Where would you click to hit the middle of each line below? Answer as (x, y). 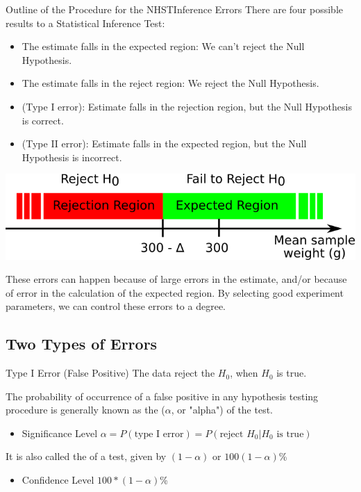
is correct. (43, 120)
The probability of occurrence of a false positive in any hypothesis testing (162, 396)
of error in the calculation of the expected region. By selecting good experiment (175, 292)
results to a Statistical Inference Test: (85, 23)
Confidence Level (58, 480)
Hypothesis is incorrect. (72, 157)
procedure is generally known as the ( (85, 410)
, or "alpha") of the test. (222, 410)
